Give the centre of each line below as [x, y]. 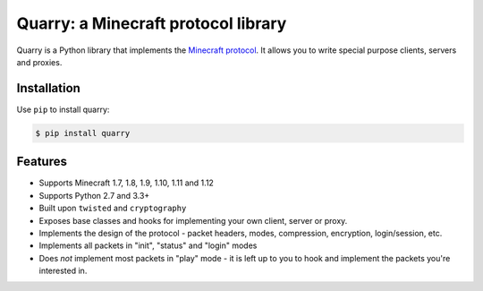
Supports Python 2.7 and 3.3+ [94, 195]
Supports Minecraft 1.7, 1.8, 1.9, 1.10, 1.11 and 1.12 [127, 183]
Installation [48, 88]
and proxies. [39, 62]
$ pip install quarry [83, 133]
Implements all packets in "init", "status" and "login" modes [148, 245]
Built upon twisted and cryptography [113, 208]
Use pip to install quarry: [63, 109]
